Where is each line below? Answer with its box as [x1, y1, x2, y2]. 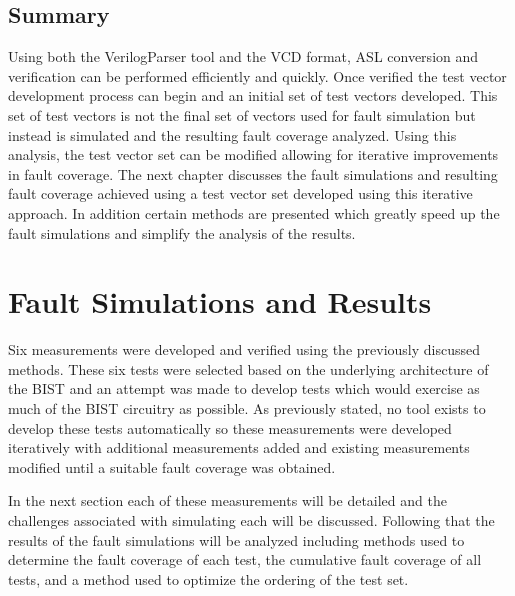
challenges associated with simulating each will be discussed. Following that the [8, 510, 495, 531]
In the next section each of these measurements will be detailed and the [8, 490, 447, 511]
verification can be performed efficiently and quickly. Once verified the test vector [8, 65, 507, 86]
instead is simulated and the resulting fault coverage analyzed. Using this [8, 124, 457, 145]
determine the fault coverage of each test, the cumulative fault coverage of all [8, 549, 482, 570]
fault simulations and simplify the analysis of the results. [8, 222, 356, 243]
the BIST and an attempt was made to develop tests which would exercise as [8, 378, 480, 399]
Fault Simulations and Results [8, 281, 432, 322]
